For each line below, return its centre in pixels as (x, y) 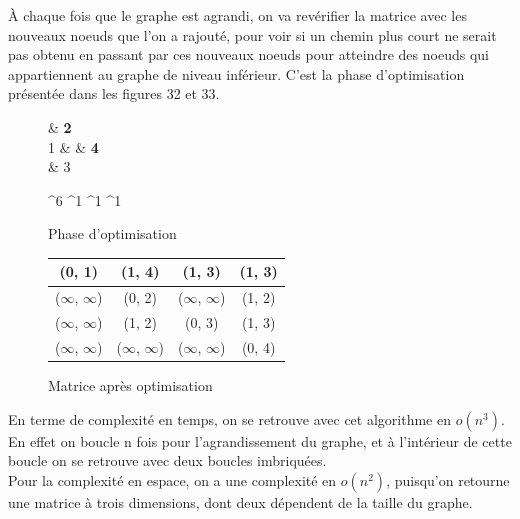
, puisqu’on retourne (448, 479)
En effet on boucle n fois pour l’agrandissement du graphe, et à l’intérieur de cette (260, 440)
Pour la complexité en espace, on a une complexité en (172, 479)
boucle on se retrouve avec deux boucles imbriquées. (167, 460)
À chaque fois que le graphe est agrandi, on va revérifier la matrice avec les (237, 15)
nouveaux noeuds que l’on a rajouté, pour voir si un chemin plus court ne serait (252, 34)
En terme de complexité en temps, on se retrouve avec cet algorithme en (229, 418)
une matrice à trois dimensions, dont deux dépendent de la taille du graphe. (240, 501)
